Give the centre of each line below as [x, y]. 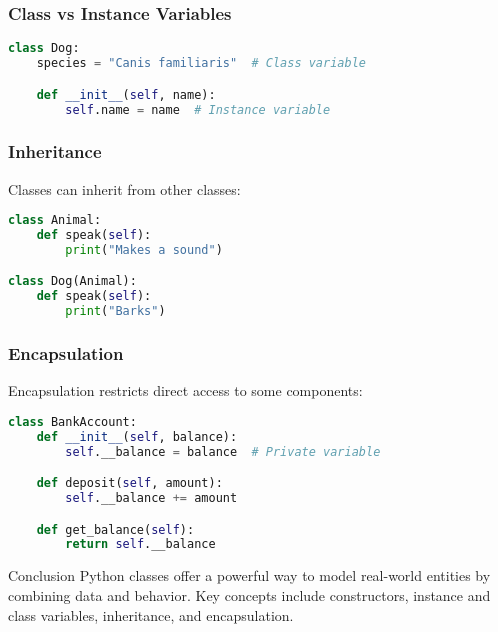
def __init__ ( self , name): [126, 94]
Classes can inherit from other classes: [124, 188]
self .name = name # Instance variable [198, 109]
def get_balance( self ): [115, 529]
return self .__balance [140, 544]
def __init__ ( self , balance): [137, 436]
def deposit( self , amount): [129, 483]
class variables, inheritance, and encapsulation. [151, 614]
